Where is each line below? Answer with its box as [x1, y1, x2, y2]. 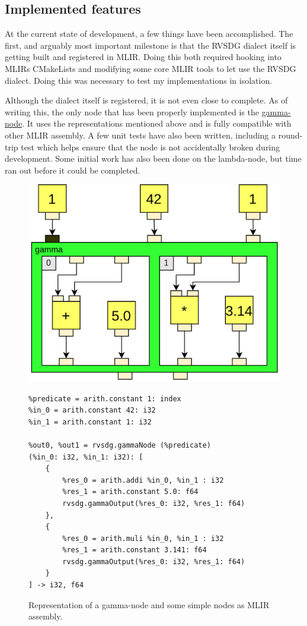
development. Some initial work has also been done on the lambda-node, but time [5, 152, 302, 165]
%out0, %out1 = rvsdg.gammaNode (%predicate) [28, 441, 211, 449]
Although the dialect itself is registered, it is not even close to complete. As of [5, 94, 288, 106]
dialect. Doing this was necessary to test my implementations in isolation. [5, 74, 273, 86]
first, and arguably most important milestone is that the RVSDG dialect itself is [5, 39, 296, 51]
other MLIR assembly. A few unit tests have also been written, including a [5, 128, 276, 141]
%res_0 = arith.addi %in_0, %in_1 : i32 [62, 476, 224, 485]
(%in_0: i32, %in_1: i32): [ [28, 452, 143, 461]
